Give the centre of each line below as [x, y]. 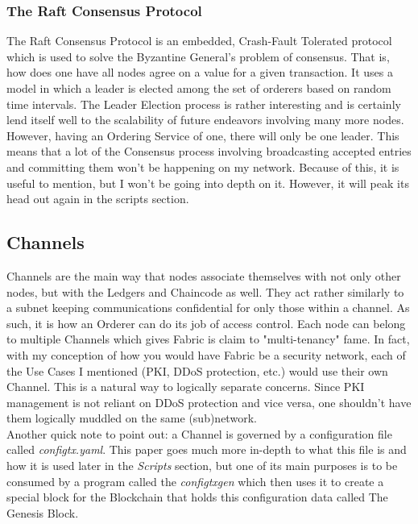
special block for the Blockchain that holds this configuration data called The [197, 497]
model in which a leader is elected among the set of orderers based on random [199, 88]
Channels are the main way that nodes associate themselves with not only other [204, 275]
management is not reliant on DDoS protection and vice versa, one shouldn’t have [209, 402]
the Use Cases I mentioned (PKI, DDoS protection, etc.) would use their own [197, 370]
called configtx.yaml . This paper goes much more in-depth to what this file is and [207, 449]
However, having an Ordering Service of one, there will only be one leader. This [203, 135]
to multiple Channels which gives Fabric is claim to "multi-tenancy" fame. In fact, [208, 339]
